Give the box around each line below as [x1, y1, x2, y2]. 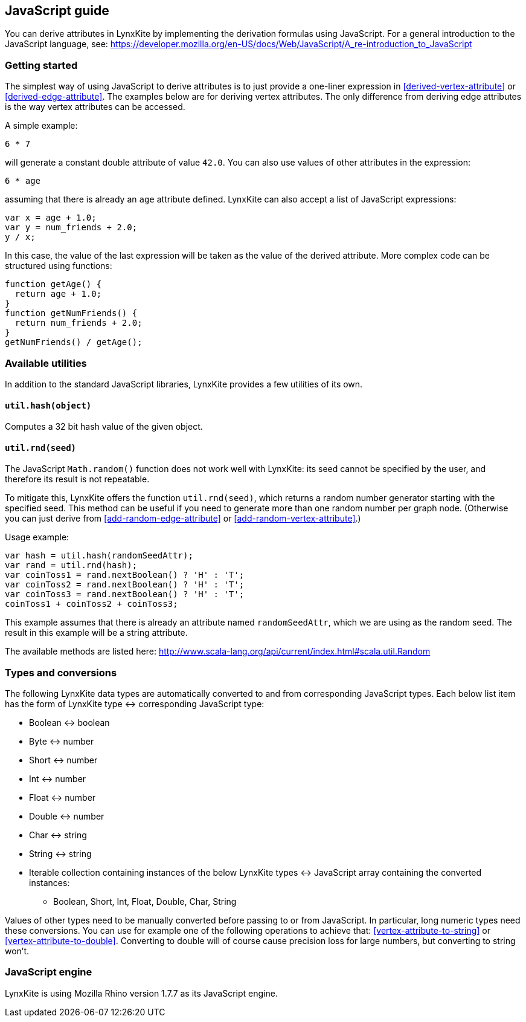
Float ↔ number [29, 792, 96, 803]
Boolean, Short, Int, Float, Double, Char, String [53, 896, 237, 907]
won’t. [5, 946, 30, 957]
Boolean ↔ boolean [29, 717, 110, 728]
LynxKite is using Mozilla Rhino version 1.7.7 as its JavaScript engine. [5, 988, 278, 998]
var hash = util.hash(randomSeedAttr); [5, 551, 193, 561]
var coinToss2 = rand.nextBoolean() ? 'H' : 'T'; [5, 580, 245, 590]
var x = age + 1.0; [5, 213, 97, 223]
